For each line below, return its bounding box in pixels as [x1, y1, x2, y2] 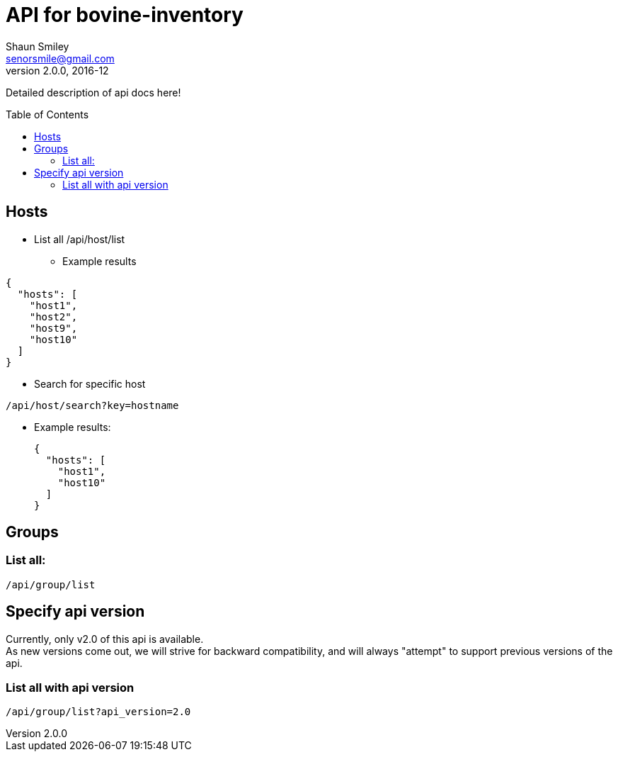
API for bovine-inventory [6, 3, 244, 27]
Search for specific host [34, 377, 146, 390]
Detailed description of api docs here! [6, 86, 181, 99]
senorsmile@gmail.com [6, 52, 115, 65]
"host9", [29, 322, 78, 334]
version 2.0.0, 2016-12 [6, 64, 109, 77]
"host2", [29, 310, 78, 323]
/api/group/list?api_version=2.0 [6, 706, 191, 718]
